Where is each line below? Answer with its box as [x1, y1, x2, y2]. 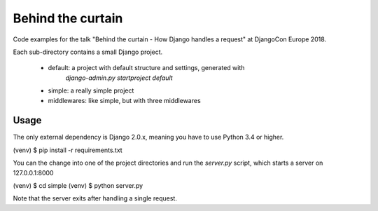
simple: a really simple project [48, 86, 134, 95]
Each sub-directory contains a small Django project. [13, 48, 163, 56]
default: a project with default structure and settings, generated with [48, 64, 245, 72]
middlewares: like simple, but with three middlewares [48, 96, 201, 104]
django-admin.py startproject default [65, 74, 173, 82]
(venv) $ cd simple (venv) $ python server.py [13, 181, 143, 189]
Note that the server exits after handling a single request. [13, 194, 178, 203]
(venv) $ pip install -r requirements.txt [13, 146, 122, 154]
